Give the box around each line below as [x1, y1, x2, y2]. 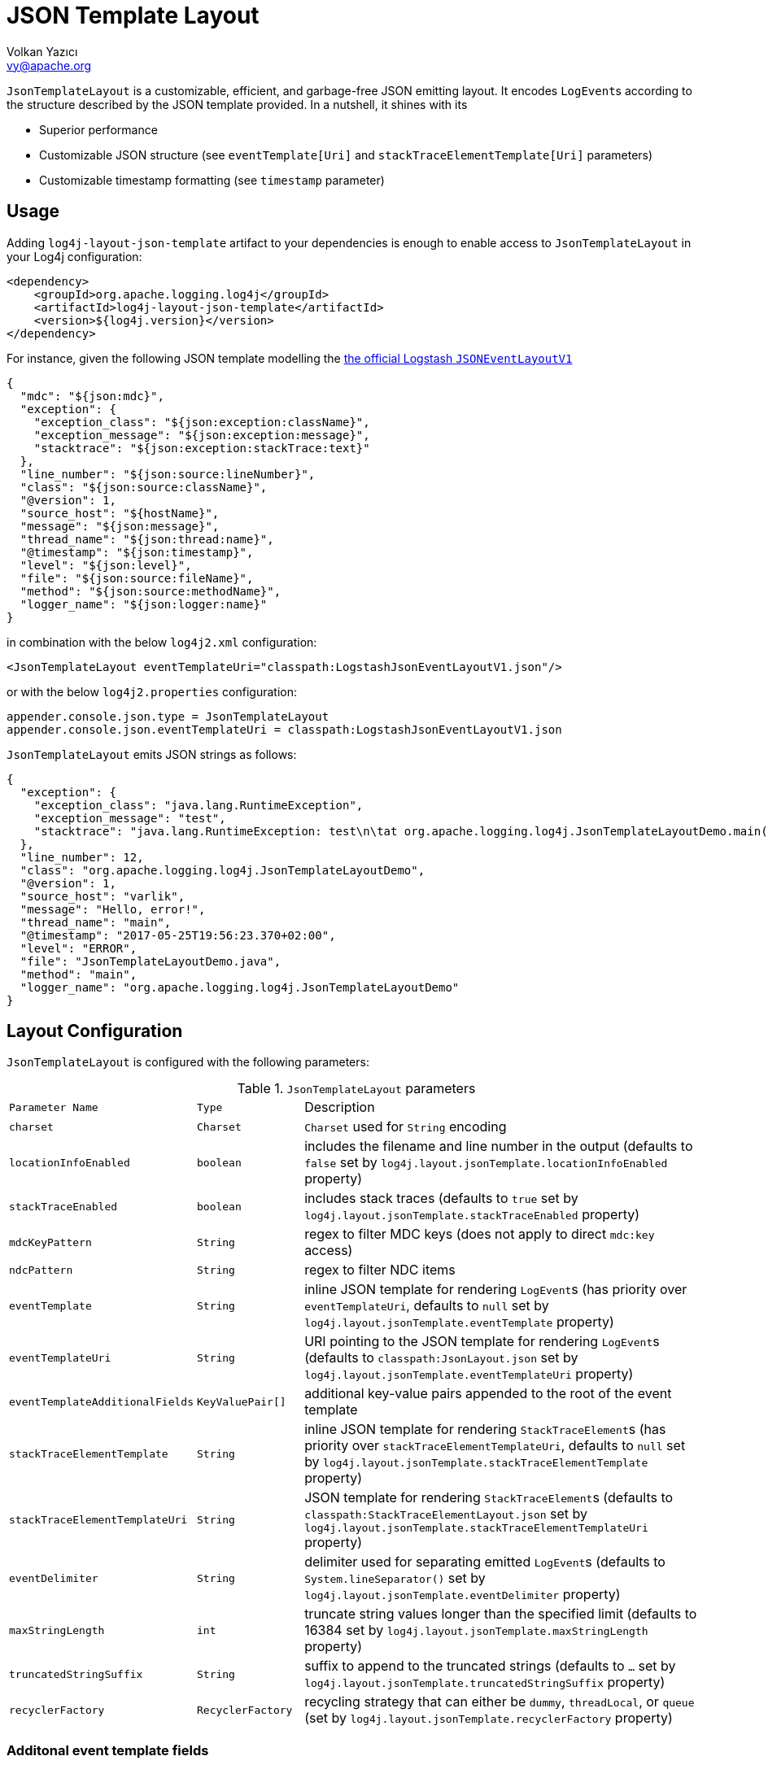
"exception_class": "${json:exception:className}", [33, 415, 370, 429]
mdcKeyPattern [9, 1235, 92, 1249]
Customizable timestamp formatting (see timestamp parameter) [39, 172, 385, 187]
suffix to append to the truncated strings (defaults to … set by [304, 1658, 676, 1675]
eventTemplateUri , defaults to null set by [304, 1297, 549, 1314]
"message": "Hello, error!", [20, 902, 206, 916]
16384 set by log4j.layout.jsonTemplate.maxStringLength [304, 1622, 648, 1639]
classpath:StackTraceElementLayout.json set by [304, 1506, 588, 1523]
